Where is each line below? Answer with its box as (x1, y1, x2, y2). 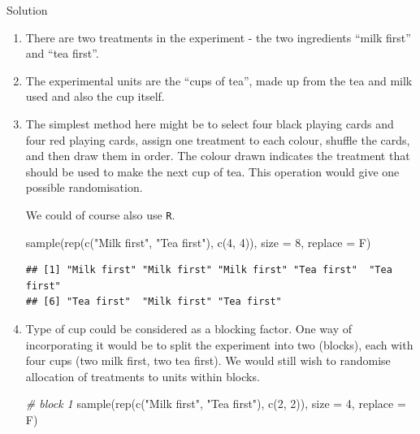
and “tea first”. (25, 45, 99, 62)
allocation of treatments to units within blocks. (25, 367, 260, 384)
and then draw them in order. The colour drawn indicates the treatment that (25, 147, 410, 164)
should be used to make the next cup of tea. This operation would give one (25, 163, 400, 180)
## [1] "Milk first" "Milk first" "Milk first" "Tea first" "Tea (25, 264, 392, 276)
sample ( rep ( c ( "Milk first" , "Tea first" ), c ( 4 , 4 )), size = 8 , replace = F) (25, 233, 371, 250)
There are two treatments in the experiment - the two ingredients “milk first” (25, 28, 411, 46)
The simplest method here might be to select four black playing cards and (25, 115, 394, 132)
